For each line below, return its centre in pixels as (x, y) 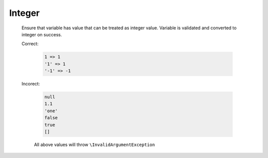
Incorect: (31, 84)
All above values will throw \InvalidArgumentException (95, 145)
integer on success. (42, 34)
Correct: (30, 44)
